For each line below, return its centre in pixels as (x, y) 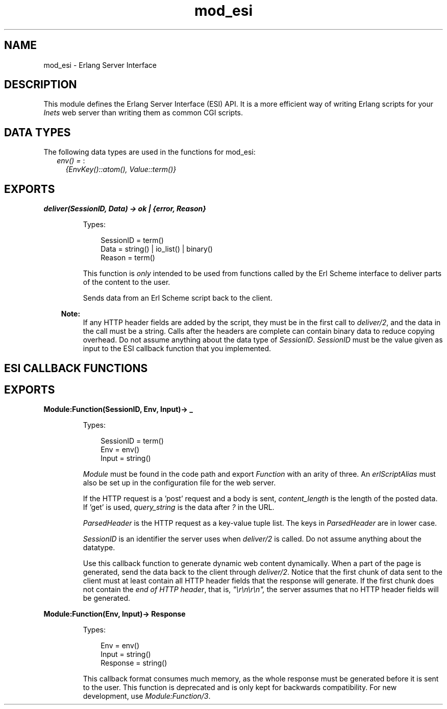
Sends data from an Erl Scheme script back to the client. (178, 298)
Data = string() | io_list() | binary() (157, 249)
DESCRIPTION (41, 85)
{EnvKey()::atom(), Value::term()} (121, 169)
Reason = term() (128, 258)
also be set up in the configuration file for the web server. (179, 483)
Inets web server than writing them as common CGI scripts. (143, 113)
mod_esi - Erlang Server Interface (100, 65)
